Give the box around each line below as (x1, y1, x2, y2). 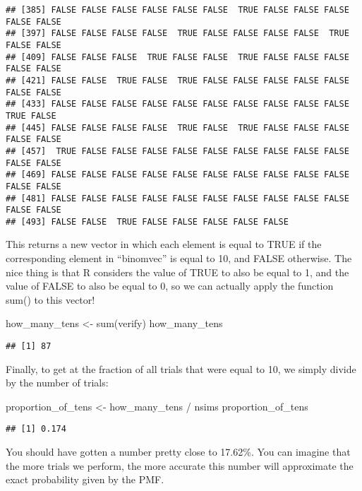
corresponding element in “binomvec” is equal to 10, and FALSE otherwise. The (6, 251, 352, 266)
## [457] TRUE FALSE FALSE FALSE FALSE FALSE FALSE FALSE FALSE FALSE (6, 146, 349, 156)
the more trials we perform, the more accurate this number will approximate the (6, 458, 354, 473)
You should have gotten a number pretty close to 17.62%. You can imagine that (6, 444, 351, 459)
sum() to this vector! (6, 292, 95, 307)
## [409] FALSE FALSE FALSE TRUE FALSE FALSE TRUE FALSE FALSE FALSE (6, 52, 349, 62)
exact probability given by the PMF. (6, 472, 164, 487)
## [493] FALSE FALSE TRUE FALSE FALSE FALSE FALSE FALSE (6, 216, 289, 227)
